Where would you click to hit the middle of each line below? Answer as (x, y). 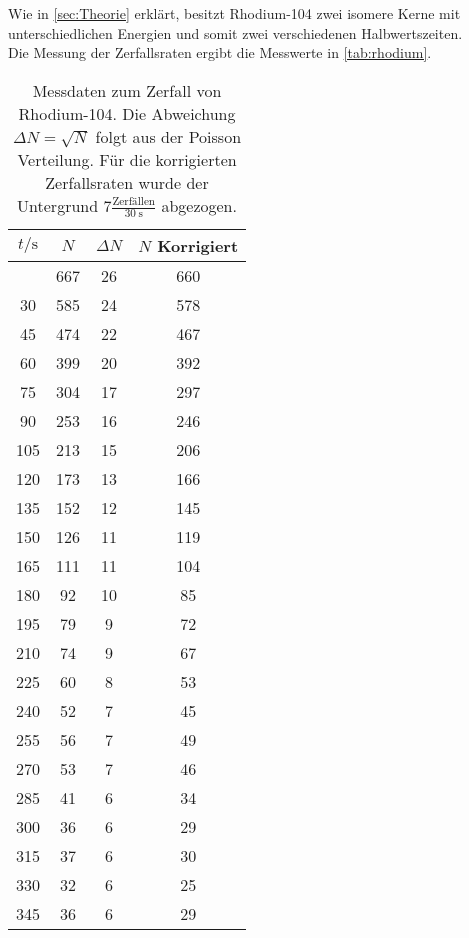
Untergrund (58, 205)
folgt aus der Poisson (168, 136)
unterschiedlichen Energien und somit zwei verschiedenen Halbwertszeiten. (235, 32)
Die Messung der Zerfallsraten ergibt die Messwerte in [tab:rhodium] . (220, 52)
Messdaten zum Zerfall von (127, 90)
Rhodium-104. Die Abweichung (127, 113)
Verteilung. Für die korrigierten (127, 159)
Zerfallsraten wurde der (127, 182)
